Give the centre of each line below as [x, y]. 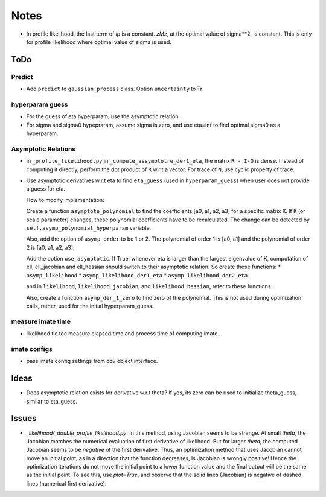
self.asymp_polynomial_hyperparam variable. [89, 228]
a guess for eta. [46, 189]
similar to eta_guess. [52, 401]
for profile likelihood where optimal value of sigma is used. [99, 42]
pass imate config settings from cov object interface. [92, 361]
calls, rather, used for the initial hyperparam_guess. [90, 306]
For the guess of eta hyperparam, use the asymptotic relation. [103, 116]
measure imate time [41, 321]
